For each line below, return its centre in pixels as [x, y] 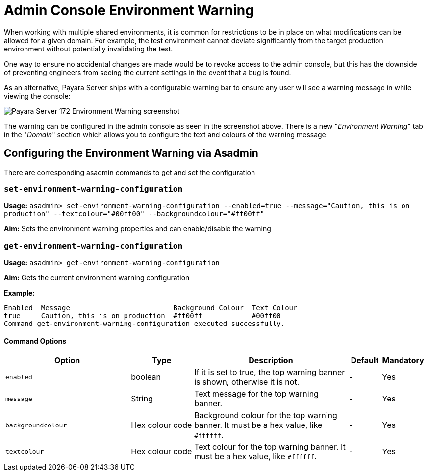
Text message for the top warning [256, 394]
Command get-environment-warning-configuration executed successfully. [145, 324]
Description [271, 361]
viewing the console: [37, 96]
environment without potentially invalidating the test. [88, 49]
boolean [146, 377]
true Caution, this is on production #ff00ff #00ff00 [142, 316]
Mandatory [403, 361]
